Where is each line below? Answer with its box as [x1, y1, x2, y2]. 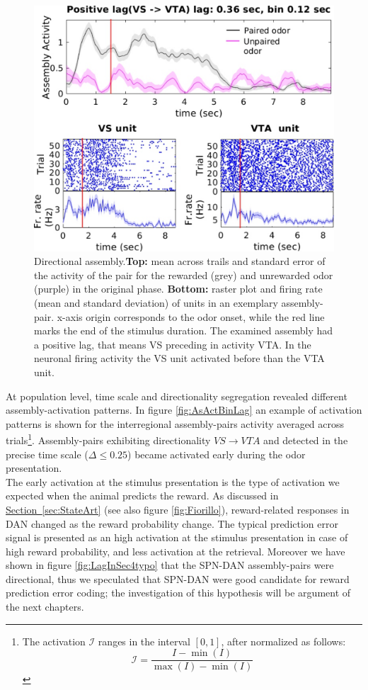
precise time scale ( [6, 446, 88, 461]
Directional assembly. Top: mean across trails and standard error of [34, 254, 326, 268]
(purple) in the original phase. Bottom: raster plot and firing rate [34, 281, 323, 296]
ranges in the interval [98, 633, 190, 648]
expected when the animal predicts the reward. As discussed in [6, 488, 279, 503]
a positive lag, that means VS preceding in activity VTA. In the [34, 336, 311, 351]
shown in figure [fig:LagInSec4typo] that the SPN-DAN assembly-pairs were [6, 558, 334, 572]
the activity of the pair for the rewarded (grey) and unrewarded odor [34, 267, 333, 282]
